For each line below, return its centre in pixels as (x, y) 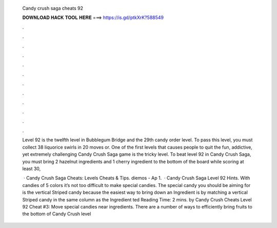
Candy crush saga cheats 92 (53, 8)
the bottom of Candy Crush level (57, 214)
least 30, (32, 169)
